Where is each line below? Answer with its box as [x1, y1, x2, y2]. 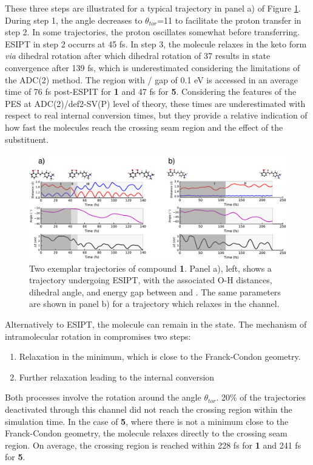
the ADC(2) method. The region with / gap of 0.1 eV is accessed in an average [5, 73, 298, 86]
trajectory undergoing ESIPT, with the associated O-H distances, [29, 274, 272, 286]
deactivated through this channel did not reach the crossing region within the [5, 402, 292, 415]
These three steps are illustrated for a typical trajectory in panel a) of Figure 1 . [5, 2, 301, 14]
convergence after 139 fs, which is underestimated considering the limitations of [5, 61, 300, 74]
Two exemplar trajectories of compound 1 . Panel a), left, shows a [29, 261, 272, 274]
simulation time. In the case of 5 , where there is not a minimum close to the [5, 415, 289, 427]
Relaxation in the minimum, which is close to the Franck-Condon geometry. [19, 350, 301, 363]
